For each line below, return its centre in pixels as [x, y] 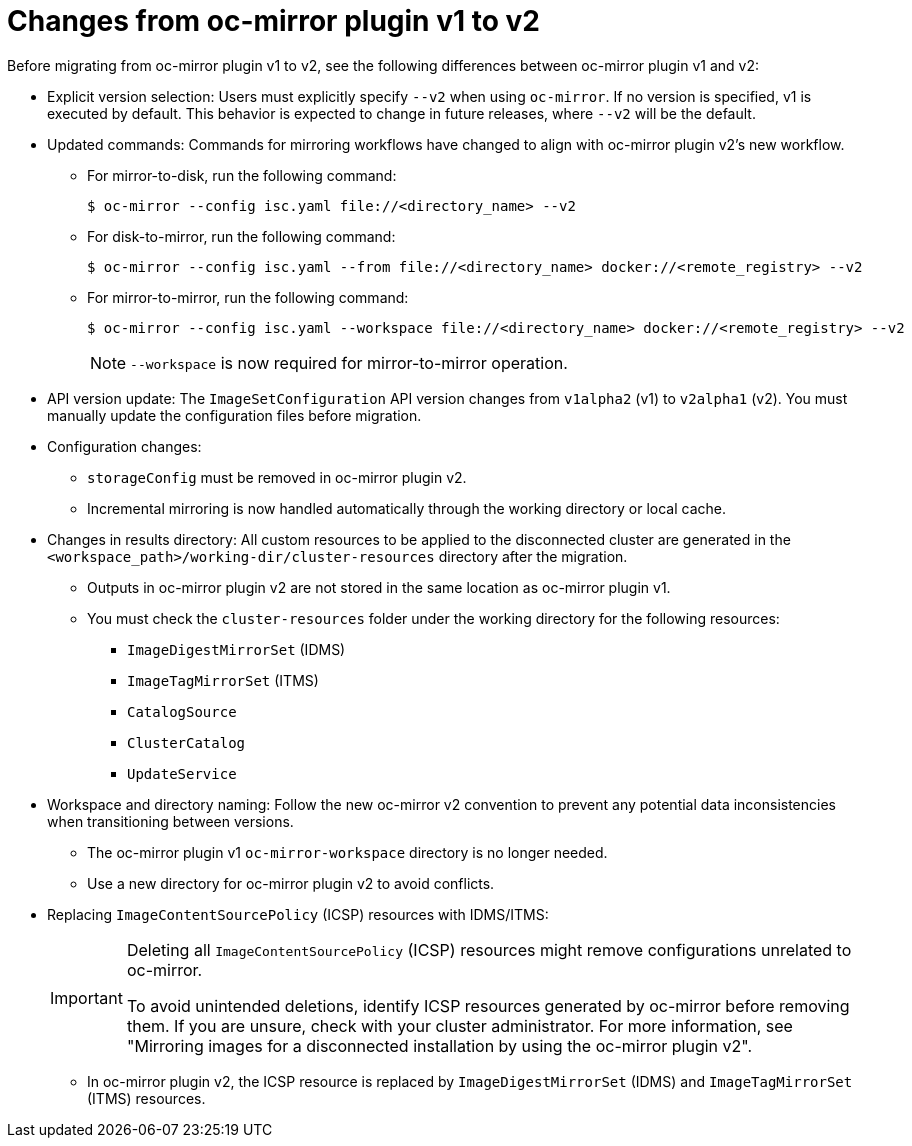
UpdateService [182, 773]
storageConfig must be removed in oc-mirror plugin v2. [277, 477]
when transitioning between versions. [170, 821]
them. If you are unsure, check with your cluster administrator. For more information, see [459, 1025]
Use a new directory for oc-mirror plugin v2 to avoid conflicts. [291, 883]
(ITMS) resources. [146, 1098]
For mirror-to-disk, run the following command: [242, 175]
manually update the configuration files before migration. [234, 415]
